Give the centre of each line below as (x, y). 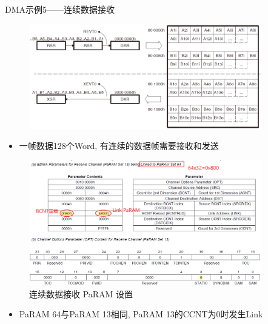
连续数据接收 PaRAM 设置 (81, 293)
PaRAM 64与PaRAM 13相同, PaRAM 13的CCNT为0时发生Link (141, 314)
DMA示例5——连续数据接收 (60, 9)
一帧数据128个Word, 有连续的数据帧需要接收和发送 (119, 146)
